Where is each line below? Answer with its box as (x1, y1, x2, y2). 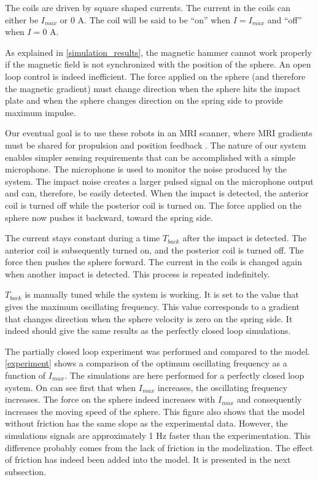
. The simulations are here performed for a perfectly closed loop (64, 369, 304, 382)
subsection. (5, 465, 47, 478)
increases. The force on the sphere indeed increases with (5, 393, 215, 406)
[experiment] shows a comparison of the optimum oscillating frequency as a (5, 357, 287, 370)
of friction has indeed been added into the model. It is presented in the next (5, 453, 291, 466)
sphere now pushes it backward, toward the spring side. (5, 211, 213, 223)
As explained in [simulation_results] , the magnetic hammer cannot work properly (5, 45, 312, 58)
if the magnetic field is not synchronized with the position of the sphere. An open (5, 58, 311, 71)
